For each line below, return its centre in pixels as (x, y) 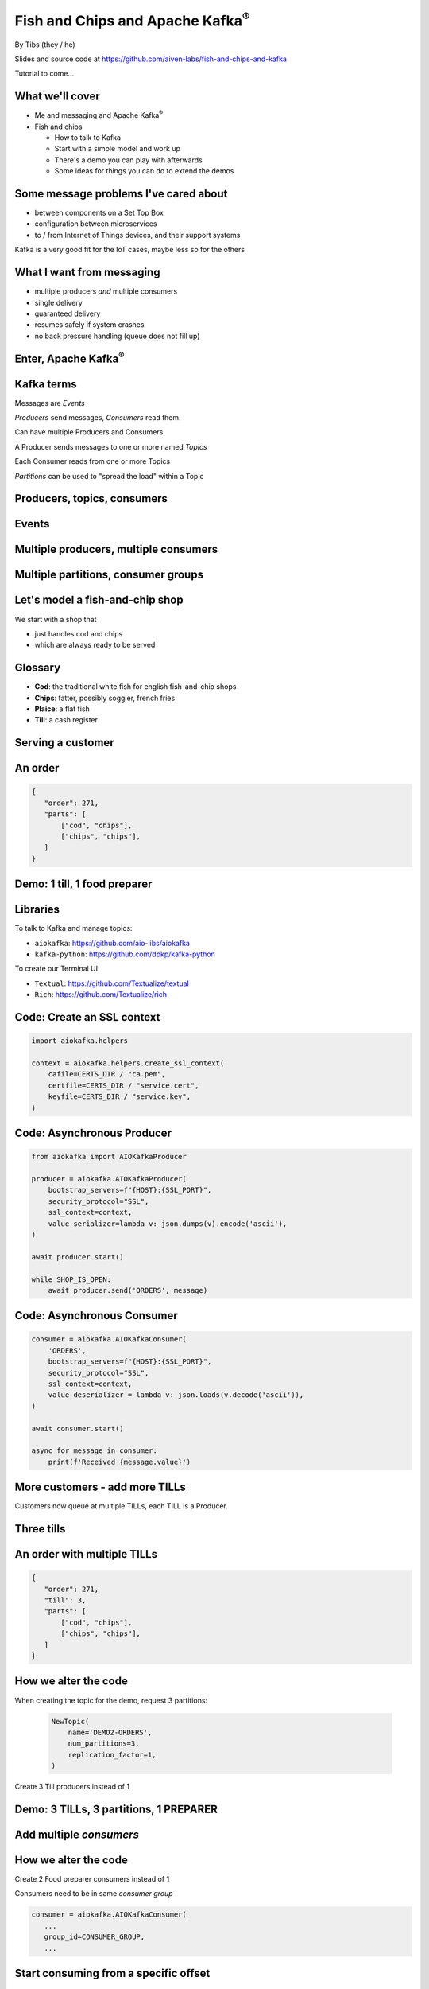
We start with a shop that (56, 619)
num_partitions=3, (104, 1744)
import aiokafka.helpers (80, 1041)
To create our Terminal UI (56, 969)
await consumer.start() (78, 1428)
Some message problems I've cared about (121, 194)
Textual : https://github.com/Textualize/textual (112, 983)
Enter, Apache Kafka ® (70, 357)
